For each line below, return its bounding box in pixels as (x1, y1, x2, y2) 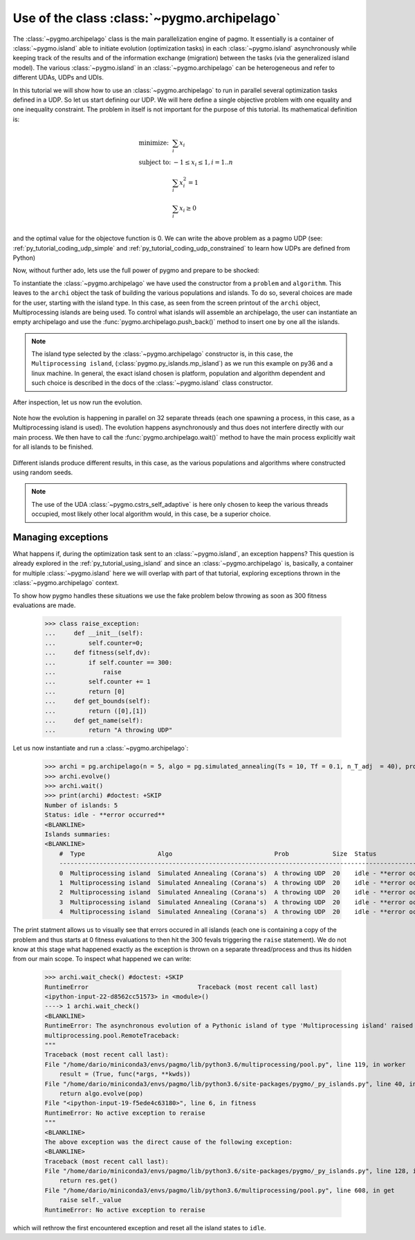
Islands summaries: (44, 831, 111, 838)
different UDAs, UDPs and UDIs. (12, 73, 104, 82)
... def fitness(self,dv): (44, 649, 151, 657)
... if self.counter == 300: (44, 658, 173, 666)
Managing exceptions (12, 531, 109, 543)
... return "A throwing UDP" (44, 726, 173, 734)
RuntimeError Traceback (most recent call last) (44, 983, 318, 991)
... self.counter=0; (44, 639, 144, 647)
